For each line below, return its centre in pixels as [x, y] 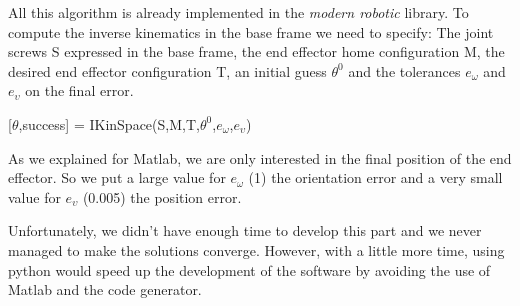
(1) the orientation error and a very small [375, 177]
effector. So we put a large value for [117, 177]
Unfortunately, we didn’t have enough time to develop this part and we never [245, 230]
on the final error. [79, 90]
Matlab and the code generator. [105, 289]
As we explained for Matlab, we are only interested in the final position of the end [260, 157]
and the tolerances [404, 70]
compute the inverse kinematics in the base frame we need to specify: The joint [251, 31]
